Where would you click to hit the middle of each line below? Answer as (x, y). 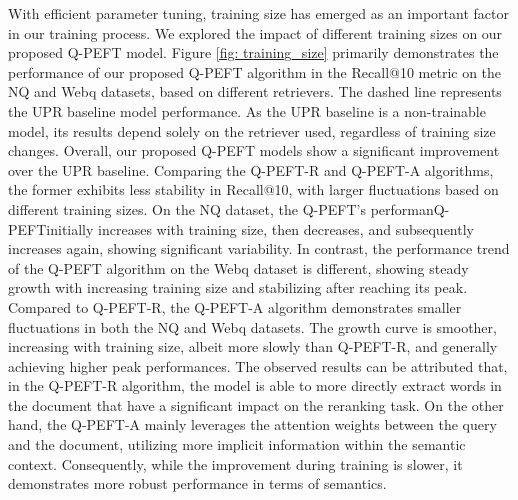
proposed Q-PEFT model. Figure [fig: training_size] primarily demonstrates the (253, 52)
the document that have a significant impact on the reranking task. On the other (256, 404)
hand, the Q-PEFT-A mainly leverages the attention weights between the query (252, 424)
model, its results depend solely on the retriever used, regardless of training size (252, 130)
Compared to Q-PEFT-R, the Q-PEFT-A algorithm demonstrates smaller (235, 306)
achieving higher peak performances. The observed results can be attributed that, (258, 365)
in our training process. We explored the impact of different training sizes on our (255, 32)
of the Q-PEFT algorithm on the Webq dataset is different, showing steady (238, 267)
